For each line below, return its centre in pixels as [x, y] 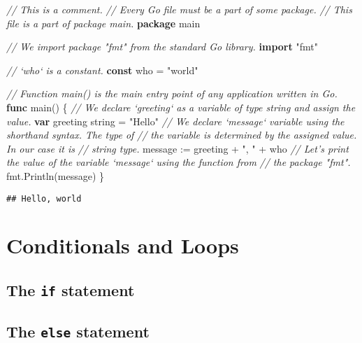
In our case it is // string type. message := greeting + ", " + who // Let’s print [178, 148]
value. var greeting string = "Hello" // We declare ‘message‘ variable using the [175, 121]
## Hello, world [44, 198]
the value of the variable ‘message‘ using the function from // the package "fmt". [179, 162]
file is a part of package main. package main [103, 23]
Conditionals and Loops [123, 245]
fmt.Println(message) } [55, 175]
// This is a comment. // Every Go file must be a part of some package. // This [179, 9]
